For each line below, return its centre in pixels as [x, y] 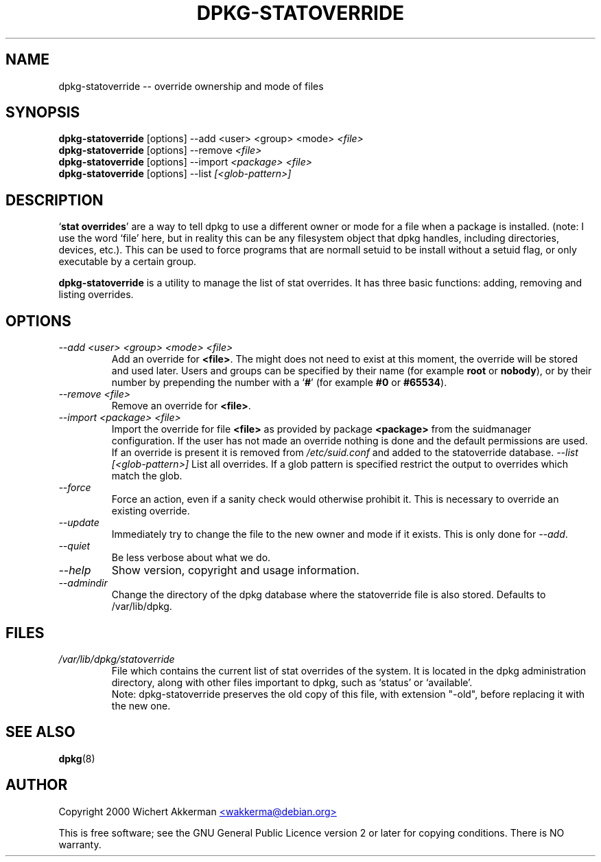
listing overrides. [96, 295]
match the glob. [147, 476]
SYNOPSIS [43, 113]
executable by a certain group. [128, 262]
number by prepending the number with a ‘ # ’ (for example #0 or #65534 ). [279, 383]
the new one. [141, 705]
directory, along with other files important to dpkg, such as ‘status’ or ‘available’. [292, 682]
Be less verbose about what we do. [191, 558]
